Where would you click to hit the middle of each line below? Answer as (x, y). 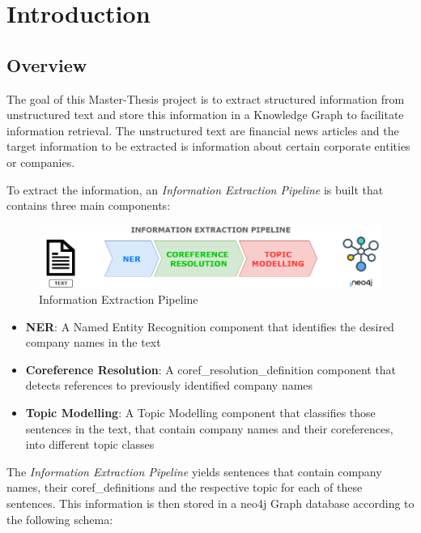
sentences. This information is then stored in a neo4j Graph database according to (210, 503)
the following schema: (60, 519)
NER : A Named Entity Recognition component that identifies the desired (210, 326)
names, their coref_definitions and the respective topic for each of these (185, 487)
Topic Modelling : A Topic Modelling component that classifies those (200, 413)
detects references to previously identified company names (169, 385)
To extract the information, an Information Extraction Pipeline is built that (195, 189)
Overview (47, 64)
